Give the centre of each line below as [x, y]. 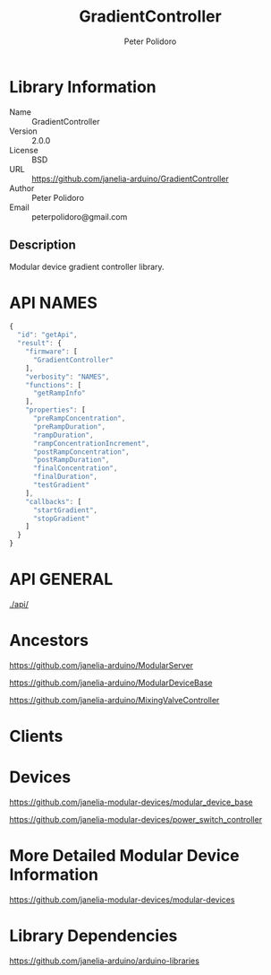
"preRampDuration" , [69, 427]
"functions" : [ [54, 385]
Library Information [83, 87]
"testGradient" [61, 485]
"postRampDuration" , [71, 460]
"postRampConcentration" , [81, 452]
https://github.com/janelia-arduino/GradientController [131, 178]
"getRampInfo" [59, 393]
